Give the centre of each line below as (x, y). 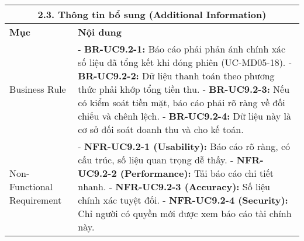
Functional (31, 186)
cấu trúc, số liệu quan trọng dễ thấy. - (156, 160)
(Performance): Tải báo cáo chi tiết (197, 173)
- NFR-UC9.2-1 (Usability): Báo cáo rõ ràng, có (184, 146)
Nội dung (100, 32)
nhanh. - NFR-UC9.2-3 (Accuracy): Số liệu (174, 186)
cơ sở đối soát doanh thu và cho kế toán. (161, 129)
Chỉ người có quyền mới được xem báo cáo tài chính (185, 213)
